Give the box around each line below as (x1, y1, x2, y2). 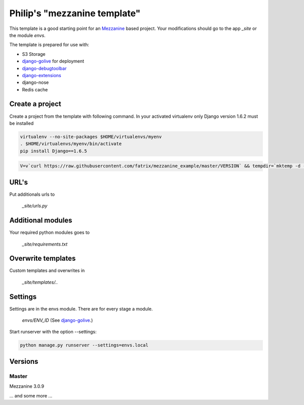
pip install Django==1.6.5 (20, 148, 87, 154)
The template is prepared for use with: (9, 42, 90, 48)
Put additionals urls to (9, 191, 55, 197)
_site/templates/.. (22, 279, 58, 285)
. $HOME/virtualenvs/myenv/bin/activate (20, 141, 122, 147)
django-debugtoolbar (22, 65, 67, 71)
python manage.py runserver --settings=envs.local (20, 343, 149, 348)
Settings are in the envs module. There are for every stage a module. (9, 306, 153, 312)
